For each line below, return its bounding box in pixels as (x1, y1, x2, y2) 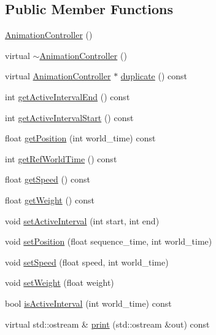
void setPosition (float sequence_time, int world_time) (5, 235, 212, 248)
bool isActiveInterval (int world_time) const (5, 296, 172, 309)
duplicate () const (120, 69, 187, 82)
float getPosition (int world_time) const (5, 132, 156, 144)
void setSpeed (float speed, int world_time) (5, 255, 169, 268)
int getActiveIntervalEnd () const (5, 90, 130, 103)
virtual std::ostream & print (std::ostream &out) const (5, 317, 210, 330)
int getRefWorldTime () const (5, 152, 117, 165)
